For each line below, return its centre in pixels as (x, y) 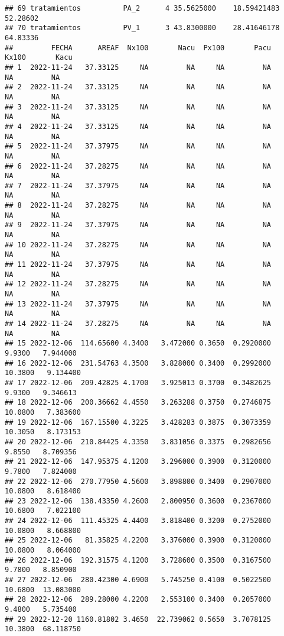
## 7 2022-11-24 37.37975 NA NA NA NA (138, 185)
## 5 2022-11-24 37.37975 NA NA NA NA (138, 146)
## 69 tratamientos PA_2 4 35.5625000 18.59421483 (142, 8)
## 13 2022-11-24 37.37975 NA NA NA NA (138, 304)
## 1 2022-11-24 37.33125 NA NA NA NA (138, 67)
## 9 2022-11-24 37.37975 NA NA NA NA (138, 225)
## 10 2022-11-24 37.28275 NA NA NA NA (138, 245)
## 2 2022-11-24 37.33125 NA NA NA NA (138, 87)
